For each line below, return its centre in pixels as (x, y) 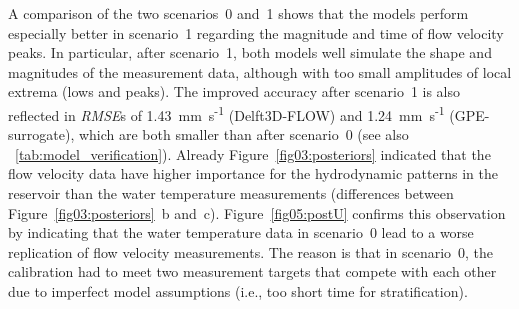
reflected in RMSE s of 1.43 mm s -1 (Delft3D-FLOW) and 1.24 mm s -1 (226, 113)
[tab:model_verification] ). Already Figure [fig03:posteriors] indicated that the (253, 153)
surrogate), (41, 134)
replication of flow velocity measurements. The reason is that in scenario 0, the (251, 251)
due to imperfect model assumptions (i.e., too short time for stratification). (238, 290)
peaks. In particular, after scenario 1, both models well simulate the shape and (250, 52)
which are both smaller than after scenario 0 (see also (243, 134)
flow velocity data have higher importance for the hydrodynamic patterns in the (253, 173)
